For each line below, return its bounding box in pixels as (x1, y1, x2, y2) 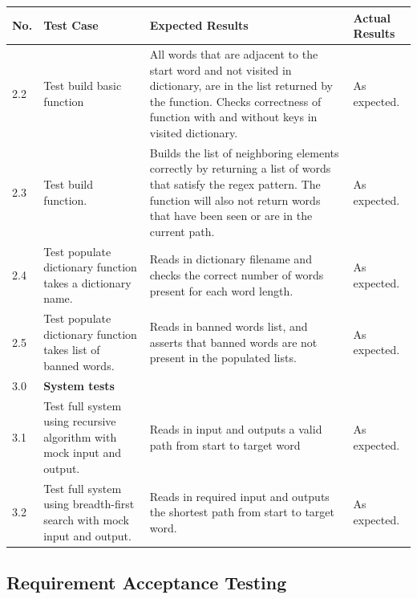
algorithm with (43, 428, 117, 445)
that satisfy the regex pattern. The (149, 175, 321, 192)
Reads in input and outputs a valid (149, 421, 322, 438)
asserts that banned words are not (149, 333, 318, 350)
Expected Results (149, 17, 249, 34)
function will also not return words (149, 191, 321, 208)
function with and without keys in (149, 108, 318, 125)
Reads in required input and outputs (149, 487, 330, 504)
